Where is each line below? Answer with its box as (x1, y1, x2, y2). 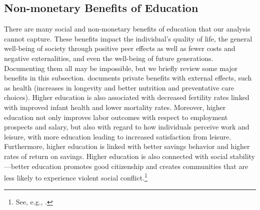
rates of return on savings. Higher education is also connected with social (4, 150, 228, 161)
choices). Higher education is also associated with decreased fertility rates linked (4, 92, 249, 102)
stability (230, 150, 255, 161)
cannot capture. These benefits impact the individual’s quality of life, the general (4, 33, 252, 43)
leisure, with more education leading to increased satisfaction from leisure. (4, 131, 231, 141)
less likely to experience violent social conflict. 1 (4, 171, 147, 182)
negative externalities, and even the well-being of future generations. (4, 52, 213, 63)
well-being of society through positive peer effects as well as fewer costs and (4, 43, 235, 53)
